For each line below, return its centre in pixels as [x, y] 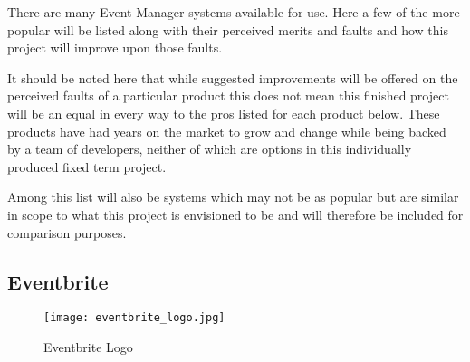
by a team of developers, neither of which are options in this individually [210, 149]
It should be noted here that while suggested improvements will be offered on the [233, 77]
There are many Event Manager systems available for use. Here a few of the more [234, 12]
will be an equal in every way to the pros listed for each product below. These [224, 113]
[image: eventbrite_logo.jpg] [134, 318]
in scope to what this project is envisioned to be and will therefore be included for [235, 214]
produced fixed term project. [87, 166]
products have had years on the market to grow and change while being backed [227, 131]
